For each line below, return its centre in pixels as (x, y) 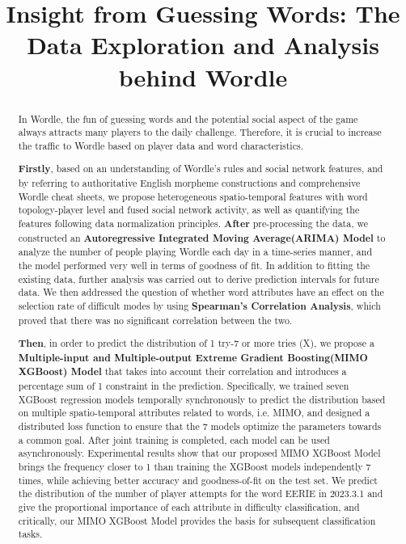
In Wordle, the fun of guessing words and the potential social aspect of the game (188, 118)
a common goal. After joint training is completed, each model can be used (174, 439)
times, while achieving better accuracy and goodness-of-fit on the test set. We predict (198, 480)
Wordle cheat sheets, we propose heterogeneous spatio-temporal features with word (193, 196)
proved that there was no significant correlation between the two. (155, 320)
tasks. (30, 534)
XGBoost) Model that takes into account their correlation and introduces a (182, 372)
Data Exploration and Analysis (203, 45)
